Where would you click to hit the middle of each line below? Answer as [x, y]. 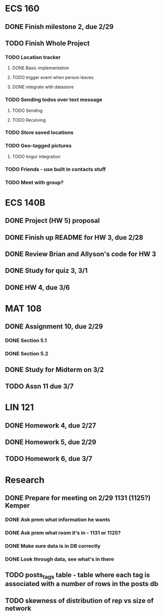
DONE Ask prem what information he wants [58, 519]
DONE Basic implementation [41, 68]
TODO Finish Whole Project [47, 43]
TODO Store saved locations [39, 133]
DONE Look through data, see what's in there [59, 559]
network [18, 608]
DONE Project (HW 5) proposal [53, 221]
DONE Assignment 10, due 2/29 [54, 327]
